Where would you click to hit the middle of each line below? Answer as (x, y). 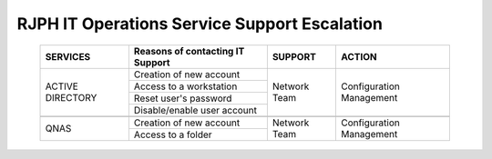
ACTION (359, 56)
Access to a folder (173, 134)
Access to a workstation (185, 86)
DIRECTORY (71, 98)
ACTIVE (62, 86)
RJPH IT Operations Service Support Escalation (200, 24)
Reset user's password (183, 98)
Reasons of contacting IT (189, 51)
